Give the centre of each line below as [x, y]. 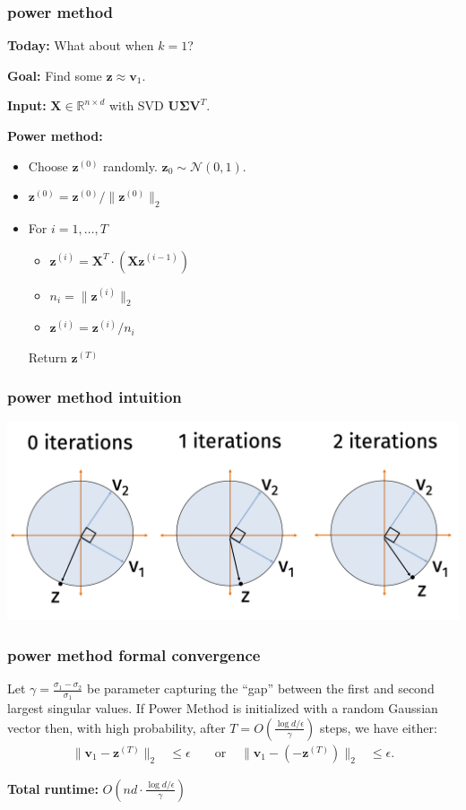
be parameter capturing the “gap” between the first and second [261, 688]
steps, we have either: [379, 727]
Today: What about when [81, 45]
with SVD [136, 105]
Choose [48, 165]
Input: [27, 105]
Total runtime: [53, 788]
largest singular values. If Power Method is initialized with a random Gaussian [223, 708]
